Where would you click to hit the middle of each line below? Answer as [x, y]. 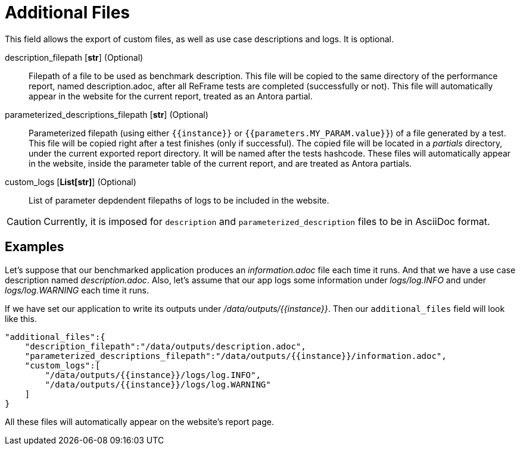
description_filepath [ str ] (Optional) [74, 57]
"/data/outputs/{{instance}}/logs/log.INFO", [153, 375]
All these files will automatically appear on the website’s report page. [139, 421]
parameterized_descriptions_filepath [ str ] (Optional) [107, 114]
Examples [35, 247]
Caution [24, 221]
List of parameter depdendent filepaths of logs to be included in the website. [179, 200]
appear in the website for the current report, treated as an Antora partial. [171, 96]
